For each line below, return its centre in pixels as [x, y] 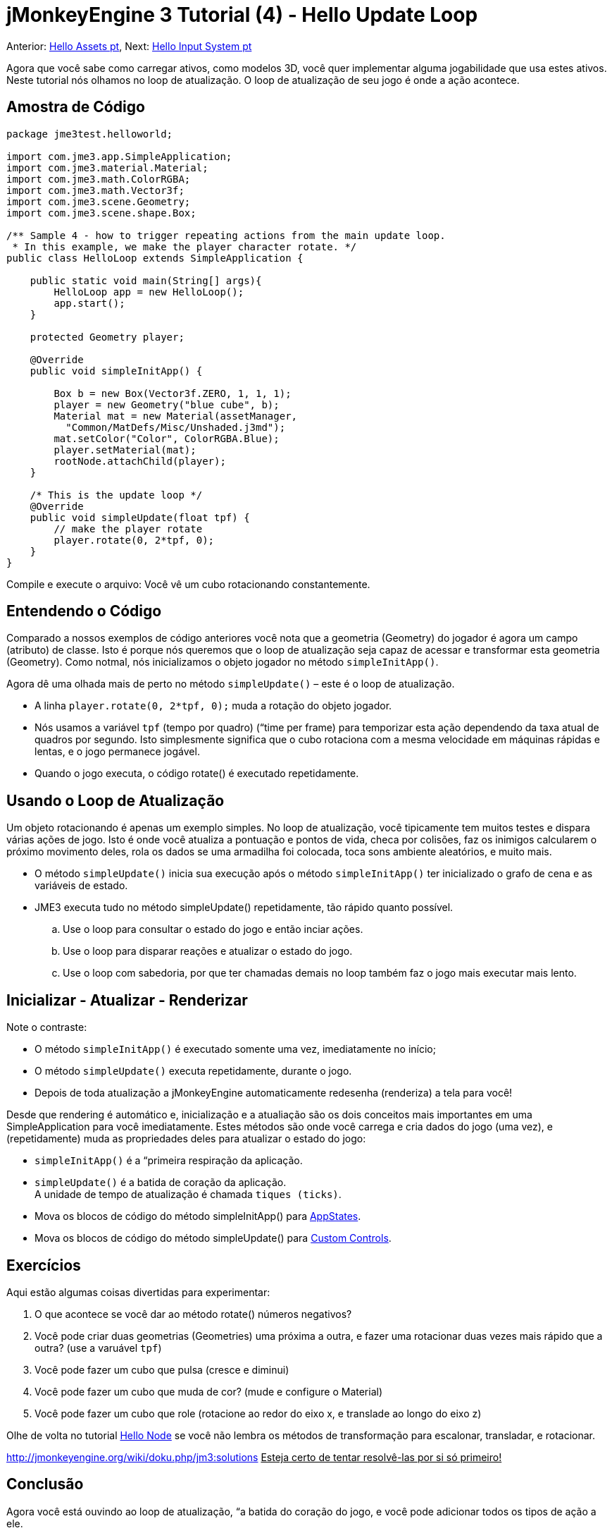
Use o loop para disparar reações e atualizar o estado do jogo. [208, 951]
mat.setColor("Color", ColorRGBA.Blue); [167, 438]
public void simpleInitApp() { [116, 371]
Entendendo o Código [84, 611]
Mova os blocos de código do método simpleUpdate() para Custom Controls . [213, 1238]
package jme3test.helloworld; [90, 134]
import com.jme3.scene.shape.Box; [101, 213]
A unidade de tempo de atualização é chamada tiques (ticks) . [188, 1195]
